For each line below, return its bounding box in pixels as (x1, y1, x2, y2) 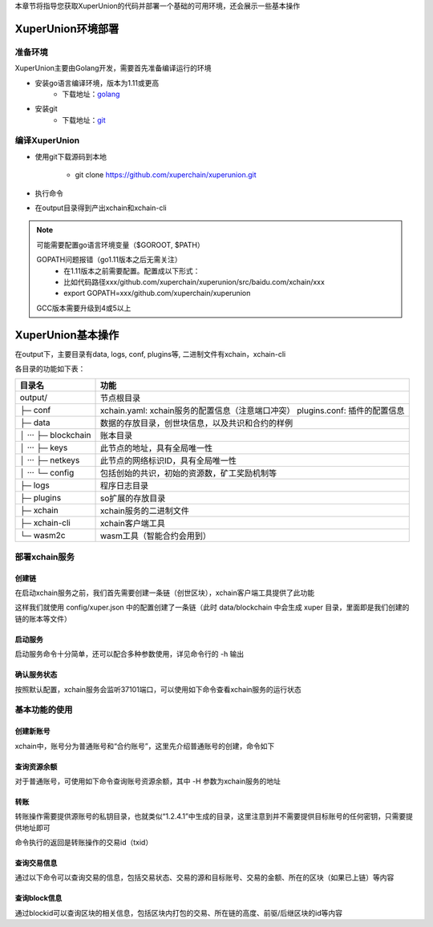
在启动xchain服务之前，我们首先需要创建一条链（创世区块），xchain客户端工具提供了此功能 (14, 588, 315, 597)
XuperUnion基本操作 (14, 328, 119, 342)
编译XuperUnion (14, 135, 80, 146)
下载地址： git (62, 115, 106, 124)
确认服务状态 (14, 670, 58, 679)
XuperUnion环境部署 (14, 22, 119, 35)
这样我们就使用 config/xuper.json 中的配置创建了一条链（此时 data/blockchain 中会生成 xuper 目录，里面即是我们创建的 (14, 602, 410, 613)
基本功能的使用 (14, 704, 73, 715)
